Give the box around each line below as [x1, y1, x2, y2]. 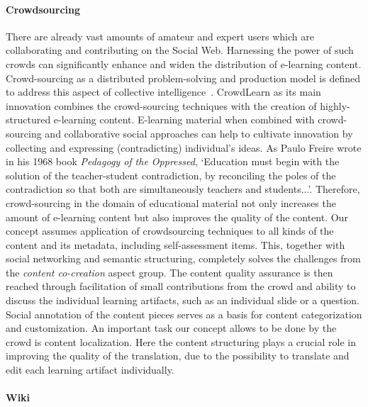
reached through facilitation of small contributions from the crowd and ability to [6, 279, 356, 294]
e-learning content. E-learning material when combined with [53, 112, 315, 127]
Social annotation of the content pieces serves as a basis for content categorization [6, 306, 362, 321]
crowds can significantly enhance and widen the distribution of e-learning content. [6, 56, 362, 71]
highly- [320, 98, 350, 113]
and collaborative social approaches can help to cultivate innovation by [45, 126, 353, 140]
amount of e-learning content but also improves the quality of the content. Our [6, 209, 348, 224]
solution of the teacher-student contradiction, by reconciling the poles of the [6, 167, 336, 182]
